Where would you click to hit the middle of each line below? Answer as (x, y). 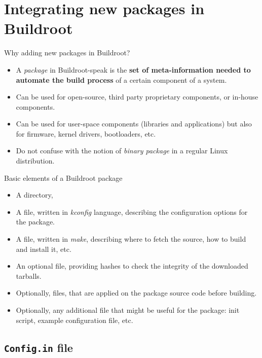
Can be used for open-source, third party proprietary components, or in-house (137, 97)
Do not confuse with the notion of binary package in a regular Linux (122, 151)
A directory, (34, 195)
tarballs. (29, 275)
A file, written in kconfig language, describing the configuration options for (132, 211)
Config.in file (39, 347)
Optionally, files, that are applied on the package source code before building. (136, 293)
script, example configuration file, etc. (74, 320)
